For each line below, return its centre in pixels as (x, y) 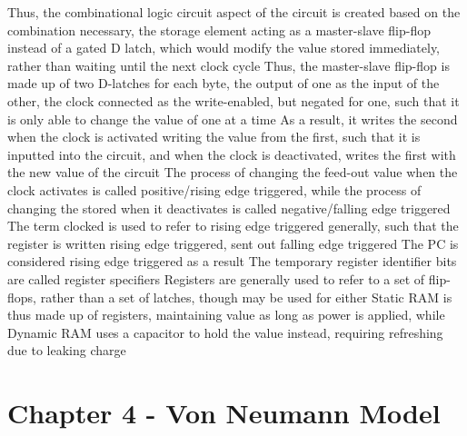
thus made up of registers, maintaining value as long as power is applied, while (226, 315)
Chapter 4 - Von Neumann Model (224, 413)
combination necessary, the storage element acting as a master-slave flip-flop (219, 30)
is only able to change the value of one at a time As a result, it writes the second (233, 119)
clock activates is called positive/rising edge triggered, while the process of (214, 189)
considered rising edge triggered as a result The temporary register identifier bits (232, 261)
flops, (22, 297)
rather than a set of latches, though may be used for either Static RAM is (246, 297)
